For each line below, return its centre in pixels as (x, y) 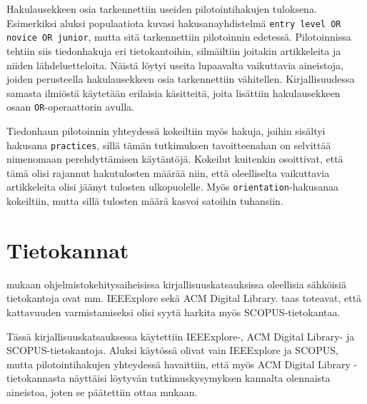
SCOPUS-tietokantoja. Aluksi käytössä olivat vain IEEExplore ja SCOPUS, (172, 350)
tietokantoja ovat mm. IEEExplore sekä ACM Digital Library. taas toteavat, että (184, 298)
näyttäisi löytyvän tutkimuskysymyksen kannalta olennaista (200, 378)
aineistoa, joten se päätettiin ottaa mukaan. (102, 392)
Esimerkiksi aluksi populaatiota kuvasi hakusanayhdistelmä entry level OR (174, 22)
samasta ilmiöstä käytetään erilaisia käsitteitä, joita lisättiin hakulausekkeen (174, 92)
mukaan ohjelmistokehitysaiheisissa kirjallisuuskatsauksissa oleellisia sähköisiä (176, 284)
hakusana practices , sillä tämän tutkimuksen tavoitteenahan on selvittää (169, 145)
